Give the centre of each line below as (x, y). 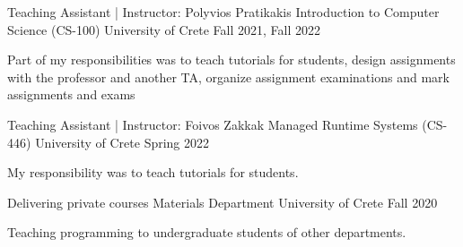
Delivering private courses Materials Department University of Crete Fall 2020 (223, 202)
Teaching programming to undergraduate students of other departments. (207, 232)
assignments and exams (71, 94)
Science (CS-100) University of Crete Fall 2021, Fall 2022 (164, 29)
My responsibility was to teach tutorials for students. (153, 172)
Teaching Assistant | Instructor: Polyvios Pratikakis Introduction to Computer (223, 12)
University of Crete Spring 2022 (122, 142)
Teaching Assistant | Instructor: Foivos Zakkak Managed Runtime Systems (213, 124)
